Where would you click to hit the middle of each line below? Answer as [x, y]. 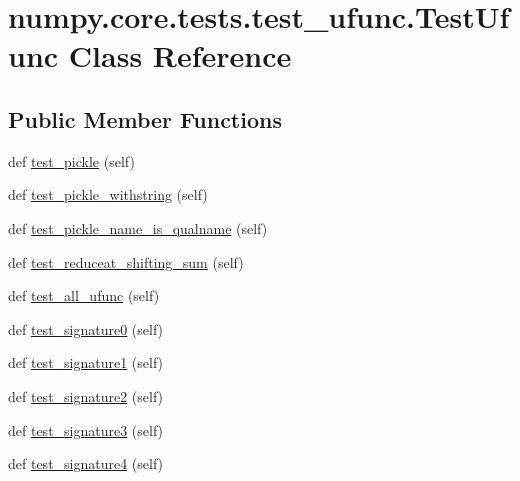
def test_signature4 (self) [86, 463]
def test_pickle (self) [71, 160]
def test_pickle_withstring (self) [108, 194]
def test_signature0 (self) [86, 328]
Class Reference [180, 55]
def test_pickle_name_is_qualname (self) [138, 227]
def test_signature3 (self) [86, 429]
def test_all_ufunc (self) [84, 295]
